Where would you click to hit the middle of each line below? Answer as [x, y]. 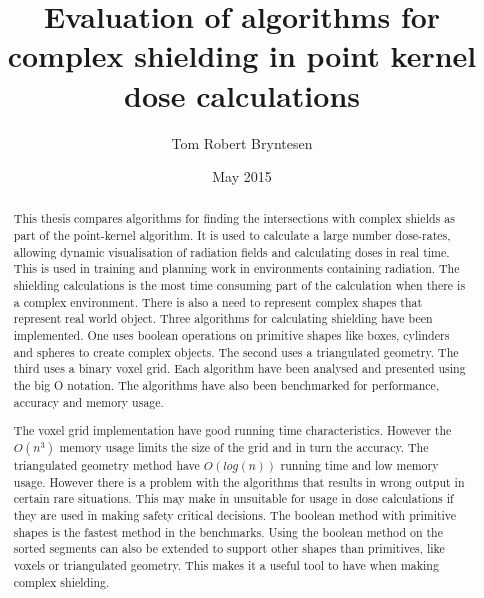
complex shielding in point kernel [242, 55]
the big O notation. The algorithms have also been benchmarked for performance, [226, 385]
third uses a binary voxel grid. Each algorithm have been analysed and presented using [239, 368]
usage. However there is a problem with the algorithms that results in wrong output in [239, 481]
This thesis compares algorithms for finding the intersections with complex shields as [234, 218]
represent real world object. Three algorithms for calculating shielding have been [223, 318]
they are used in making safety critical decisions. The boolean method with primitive [235, 514]
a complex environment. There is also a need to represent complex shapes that [218, 301]
